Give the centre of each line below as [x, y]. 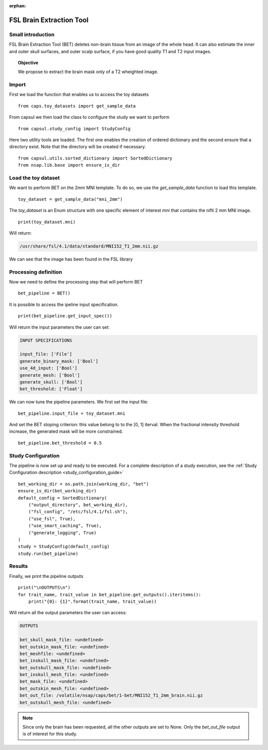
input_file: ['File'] [46, 354]
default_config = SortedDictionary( [63, 498]
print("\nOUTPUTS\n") [44, 588]
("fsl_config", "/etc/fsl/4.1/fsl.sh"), [78, 512]
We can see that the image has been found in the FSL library [71, 259]
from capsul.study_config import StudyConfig [74, 129]
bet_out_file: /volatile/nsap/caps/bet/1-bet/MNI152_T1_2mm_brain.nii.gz [111, 696]
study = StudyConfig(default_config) [64, 547]
